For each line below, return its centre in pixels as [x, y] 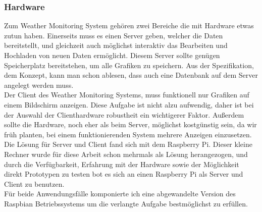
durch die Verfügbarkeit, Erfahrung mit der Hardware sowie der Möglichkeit [122, 164]
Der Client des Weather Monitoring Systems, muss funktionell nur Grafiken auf [127, 95]
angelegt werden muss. [39, 85]
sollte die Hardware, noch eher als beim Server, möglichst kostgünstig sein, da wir [130, 124]
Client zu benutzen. [34, 183]
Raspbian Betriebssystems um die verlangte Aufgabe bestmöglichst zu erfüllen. [126, 203]
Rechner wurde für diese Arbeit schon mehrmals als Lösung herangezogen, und [126, 154]
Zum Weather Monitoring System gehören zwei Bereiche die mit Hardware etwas [129, 25]
